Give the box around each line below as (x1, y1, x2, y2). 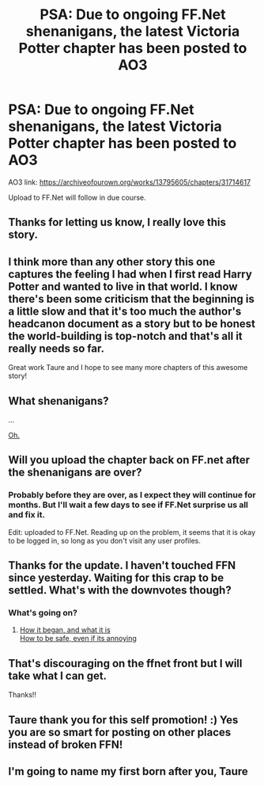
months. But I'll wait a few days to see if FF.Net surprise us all (8, 499, 249, 510)
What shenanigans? (8, 394, 109, 407)
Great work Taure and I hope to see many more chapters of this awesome (8, 363, 248, 372)
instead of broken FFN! (8, 738, 123, 751)
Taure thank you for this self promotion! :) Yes (8, 713, 239, 727)
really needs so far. (8, 341, 105, 355)
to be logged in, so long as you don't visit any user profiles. (8, 536, 202, 545)
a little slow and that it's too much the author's (8, 304, 242, 318)
